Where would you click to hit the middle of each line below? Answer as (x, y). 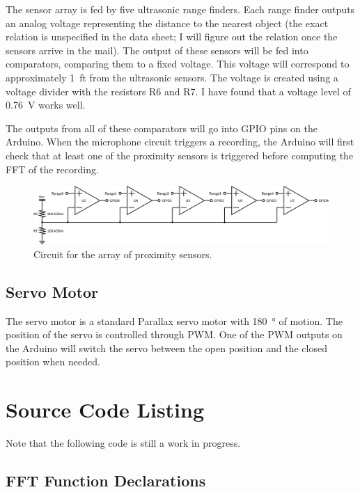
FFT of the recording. (52, 169)
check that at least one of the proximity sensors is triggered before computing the (180, 155)
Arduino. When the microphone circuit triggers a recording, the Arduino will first (180, 142)
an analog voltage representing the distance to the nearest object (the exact (167, 23)
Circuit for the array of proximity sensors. (123, 254)
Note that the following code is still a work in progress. (123, 443)
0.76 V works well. (46, 105)
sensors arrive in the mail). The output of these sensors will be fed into (157, 50)
